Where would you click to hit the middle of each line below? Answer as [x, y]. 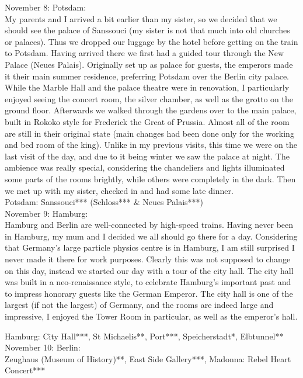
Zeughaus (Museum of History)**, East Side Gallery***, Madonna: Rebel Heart [148, 358]
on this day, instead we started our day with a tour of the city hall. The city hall [149, 270]
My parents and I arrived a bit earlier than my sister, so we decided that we [141, 18]
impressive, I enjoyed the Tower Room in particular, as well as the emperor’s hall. [151, 316]
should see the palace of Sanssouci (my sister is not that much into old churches [147, 30]
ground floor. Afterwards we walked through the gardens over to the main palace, [151, 110]
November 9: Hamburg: [46, 213]
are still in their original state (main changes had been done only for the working [149, 133]
